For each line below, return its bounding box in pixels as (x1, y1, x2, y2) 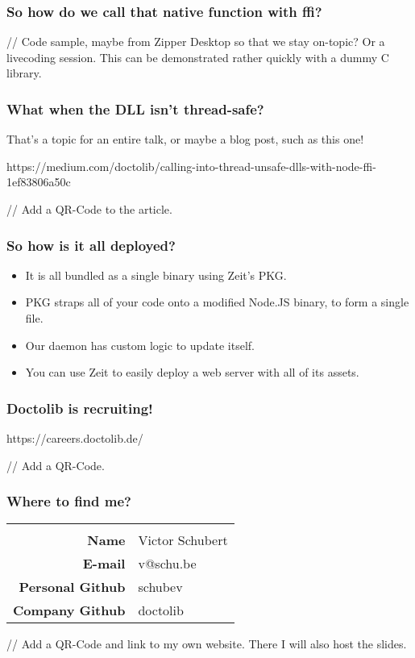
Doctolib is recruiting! (6, 398, 153, 418)
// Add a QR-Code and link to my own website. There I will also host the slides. (6, 635, 407, 652)
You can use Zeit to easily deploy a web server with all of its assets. (25, 364, 359, 381)
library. (6, 65, 42, 81)
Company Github (13, 601, 126, 620)
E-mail (82, 554, 126, 573)
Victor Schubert (138, 531, 228, 550)
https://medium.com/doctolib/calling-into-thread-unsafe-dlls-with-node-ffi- (6, 157, 376, 174)
